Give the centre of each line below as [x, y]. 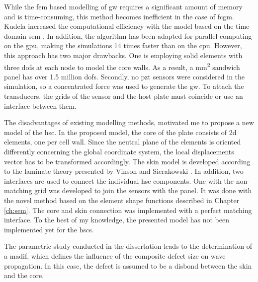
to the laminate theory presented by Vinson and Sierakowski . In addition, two [124, 171]
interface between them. [40, 106]
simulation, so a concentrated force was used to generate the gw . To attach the [124, 86]
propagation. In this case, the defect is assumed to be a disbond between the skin [128, 265]
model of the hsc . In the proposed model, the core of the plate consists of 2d [120, 132]
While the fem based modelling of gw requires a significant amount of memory [123, 6]
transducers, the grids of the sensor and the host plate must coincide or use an [124, 96]
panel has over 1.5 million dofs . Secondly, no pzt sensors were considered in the [125, 76]
